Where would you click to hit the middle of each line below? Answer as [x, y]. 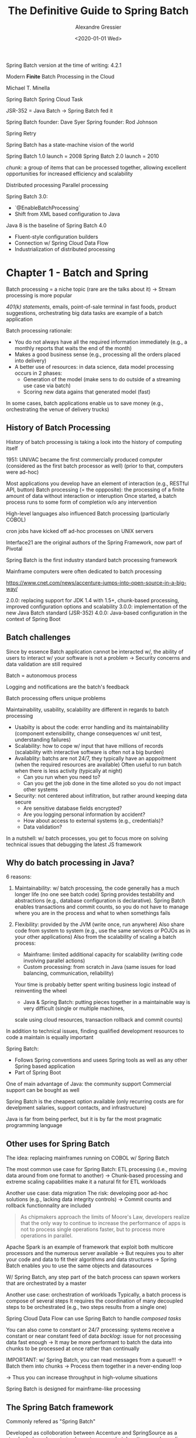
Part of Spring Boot [38, 1073]
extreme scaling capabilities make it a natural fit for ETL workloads [86, 1182]
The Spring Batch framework [60, 1407]
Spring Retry [21, 133]
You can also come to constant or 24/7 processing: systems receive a [90, 1330]
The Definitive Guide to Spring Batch [98, 11]
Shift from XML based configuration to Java [67, 214]
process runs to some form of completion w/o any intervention [81, 502]
